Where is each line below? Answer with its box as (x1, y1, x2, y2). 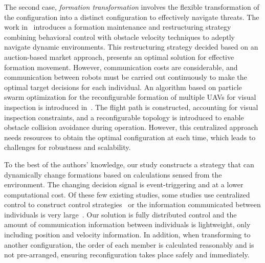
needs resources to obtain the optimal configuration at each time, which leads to (4, 131, 256, 142)
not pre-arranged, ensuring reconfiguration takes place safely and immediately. (4, 249, 250, 260)
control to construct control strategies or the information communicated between (4, 199, 261, 210)
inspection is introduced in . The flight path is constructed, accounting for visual (4, 101, 258, 112)
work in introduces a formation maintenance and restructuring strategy (4, 21, 231, 32)
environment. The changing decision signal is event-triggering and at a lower (4, 179, 244, 190)
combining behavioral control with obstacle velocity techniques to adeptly (4, 31, 235, 42)
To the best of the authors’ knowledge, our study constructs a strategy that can (4, 159, 254, 169)
